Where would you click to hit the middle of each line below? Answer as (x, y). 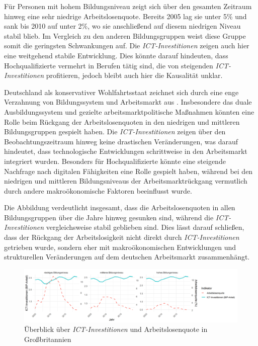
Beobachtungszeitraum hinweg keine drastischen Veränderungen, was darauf (121, 141)
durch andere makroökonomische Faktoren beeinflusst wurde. (98, 190)
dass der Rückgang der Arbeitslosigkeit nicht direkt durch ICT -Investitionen (122, 237)
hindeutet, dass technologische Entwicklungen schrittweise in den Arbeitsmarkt (126, 151)
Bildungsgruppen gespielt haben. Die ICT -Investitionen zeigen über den (115, 132)
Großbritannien (48, 339)
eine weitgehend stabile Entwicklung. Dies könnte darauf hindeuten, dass (116, 55)
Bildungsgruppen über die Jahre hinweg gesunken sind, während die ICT (116, 217)
